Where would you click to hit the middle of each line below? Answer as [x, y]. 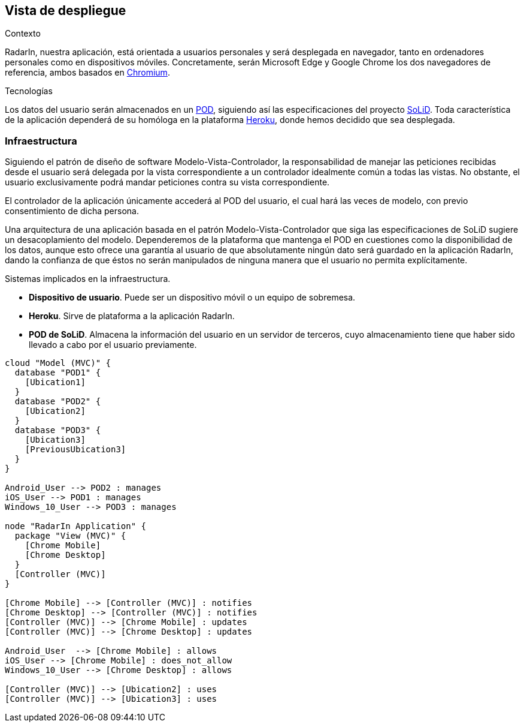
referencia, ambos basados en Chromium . [87, 73]
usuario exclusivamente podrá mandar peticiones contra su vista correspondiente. [167, 182]
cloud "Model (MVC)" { [58, 363]
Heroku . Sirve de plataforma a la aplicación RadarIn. [132, 316]
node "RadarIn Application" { [76, 526]
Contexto [23, 34]
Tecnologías [29, 91]
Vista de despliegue [66, 10]
